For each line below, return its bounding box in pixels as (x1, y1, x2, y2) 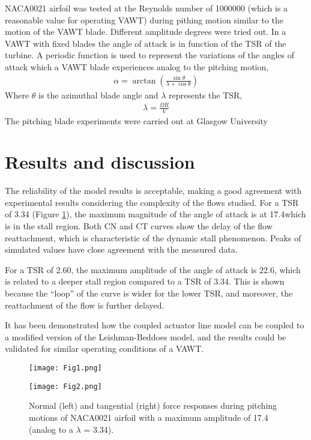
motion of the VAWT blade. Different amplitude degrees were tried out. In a (5, 25, 286, 38)
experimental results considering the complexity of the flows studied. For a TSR (5, 196, 299, 208)
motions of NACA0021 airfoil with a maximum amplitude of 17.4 (29, 411, 268, 423)
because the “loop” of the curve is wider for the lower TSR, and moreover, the (5, 287, 293, 300)
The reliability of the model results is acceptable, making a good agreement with (5, 184, 302, 197)
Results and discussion (5, 149, 195, 174)
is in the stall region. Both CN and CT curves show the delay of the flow (5, 220, 273, 232)
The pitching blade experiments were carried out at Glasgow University (5, 114, 268, 127)
